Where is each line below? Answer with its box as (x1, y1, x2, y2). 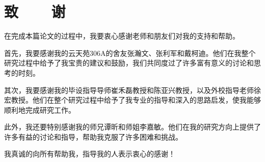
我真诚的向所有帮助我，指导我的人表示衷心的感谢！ (4, 148, 175, 159)
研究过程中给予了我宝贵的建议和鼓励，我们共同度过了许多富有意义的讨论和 (4, 57, 254, 68)
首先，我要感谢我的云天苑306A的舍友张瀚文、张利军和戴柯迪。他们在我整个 (4, 47, 256, 58)
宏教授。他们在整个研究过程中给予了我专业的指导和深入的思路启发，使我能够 (4, 94, 261, 105)
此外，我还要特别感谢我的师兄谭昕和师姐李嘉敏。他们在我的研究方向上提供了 (4, 121, 261, 132)
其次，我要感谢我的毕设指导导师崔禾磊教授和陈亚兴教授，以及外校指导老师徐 (4, 84, 261, 95)
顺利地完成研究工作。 (4, 104, 75, 115)
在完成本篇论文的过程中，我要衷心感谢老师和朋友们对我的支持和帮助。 (4, 30, 240, 41)
